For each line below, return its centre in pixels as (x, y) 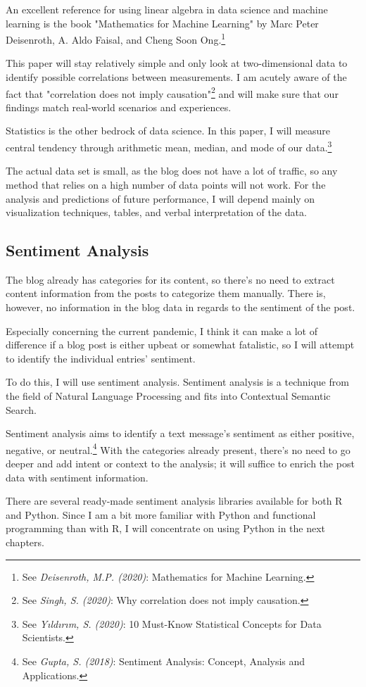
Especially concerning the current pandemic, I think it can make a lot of (162, 330)
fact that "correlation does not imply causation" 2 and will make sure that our (172, 92)
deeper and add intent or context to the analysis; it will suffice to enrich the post (180, 464)
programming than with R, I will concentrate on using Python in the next (166, 528)
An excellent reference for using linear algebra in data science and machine (167, 9)
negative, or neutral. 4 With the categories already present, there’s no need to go (178, 448)
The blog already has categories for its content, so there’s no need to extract (170, 279)
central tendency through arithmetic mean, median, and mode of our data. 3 (169, 146)
